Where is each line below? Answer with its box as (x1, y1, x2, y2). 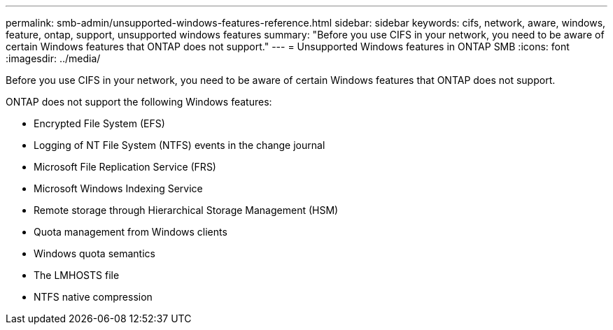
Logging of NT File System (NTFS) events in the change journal (34, 139, 325, 151)
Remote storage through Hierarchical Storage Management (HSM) (34, 204, 339, 216)
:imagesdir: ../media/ (6, 52, 101, 64)
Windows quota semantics (34, 247, 155, 259)
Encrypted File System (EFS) (34, 117, 165, 129)
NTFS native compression (34, 291, 153, 303)
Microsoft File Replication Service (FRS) (34, 161, 216, 173)
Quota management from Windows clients (34, 226, 227, 238)
